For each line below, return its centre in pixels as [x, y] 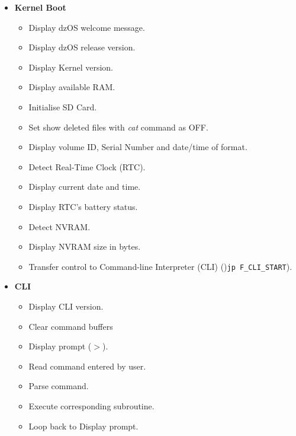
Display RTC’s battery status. [83, 206]
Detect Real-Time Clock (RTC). [87, 166]
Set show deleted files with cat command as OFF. [118, 127]
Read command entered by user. [87, 366]
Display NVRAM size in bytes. [85, 246]
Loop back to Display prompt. [83, 426]
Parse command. [59, 386]
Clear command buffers [71, 326]
